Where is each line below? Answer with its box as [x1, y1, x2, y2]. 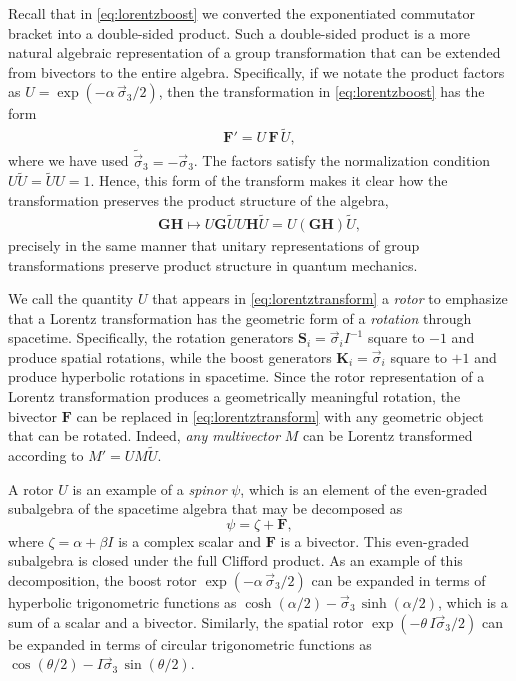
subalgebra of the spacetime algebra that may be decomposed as [8, 498, 403, 519]
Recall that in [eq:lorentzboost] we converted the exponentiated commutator [8, 3, 476, 23]
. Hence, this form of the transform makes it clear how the [90, 170, 448, 191]
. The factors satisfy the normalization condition [193, 150, 491, 171]
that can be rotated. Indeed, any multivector [8, 425, 281, 446]
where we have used [8, 150, 129, 171]
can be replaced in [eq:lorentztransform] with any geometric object [76, 405, 484, 426]
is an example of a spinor [72, 478, 227, 499]
